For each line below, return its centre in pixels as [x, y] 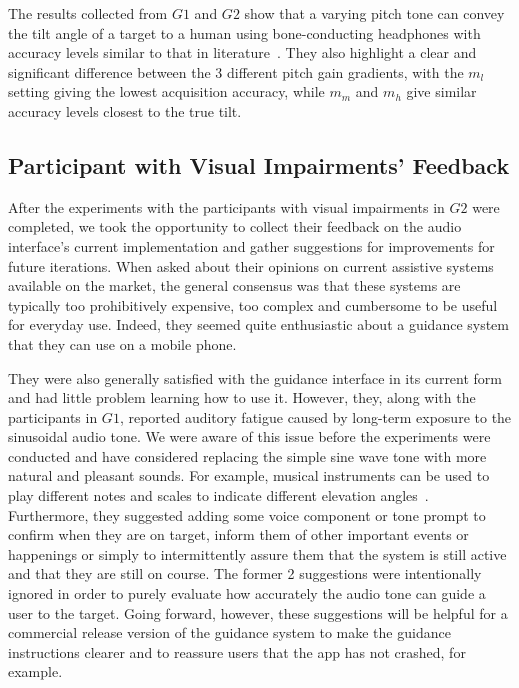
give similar [441, 91]
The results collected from [88, 13]
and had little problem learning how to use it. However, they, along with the [242, 397]
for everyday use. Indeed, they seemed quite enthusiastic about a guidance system [259, 324]
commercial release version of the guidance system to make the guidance [229, 632]
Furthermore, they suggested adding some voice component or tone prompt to [247, 514]
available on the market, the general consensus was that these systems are [234, 285]
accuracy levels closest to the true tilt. [125, 110]
